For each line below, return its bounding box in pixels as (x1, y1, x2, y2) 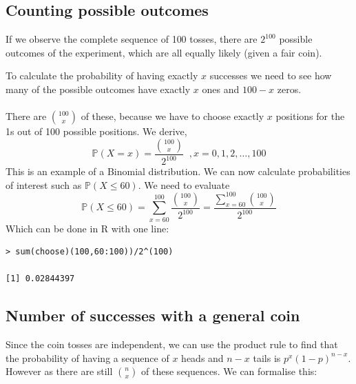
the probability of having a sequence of (6, 350, 169, 365)
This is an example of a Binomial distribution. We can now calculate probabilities (6, 164, 350, 179)
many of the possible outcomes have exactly (6, 81, 191, 96)
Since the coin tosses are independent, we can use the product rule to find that (6, 337, 338, 352)
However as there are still (6, 364, 113, 378)
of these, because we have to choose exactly (81, 109, 264, 123)
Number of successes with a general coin (6, 305, 300, 326)
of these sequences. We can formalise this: (141, 364, 317, 378)
